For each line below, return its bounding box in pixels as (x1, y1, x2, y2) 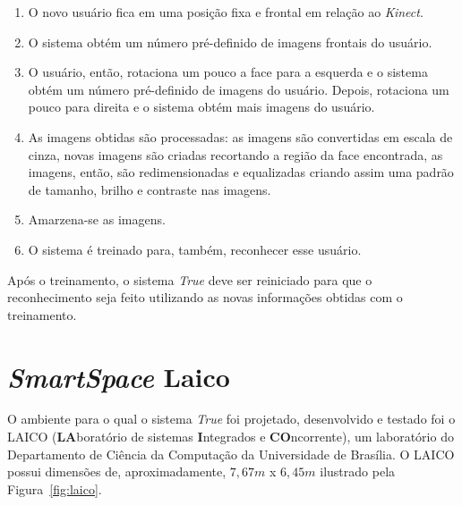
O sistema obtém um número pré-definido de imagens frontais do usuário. (28, 32, 432, 51)
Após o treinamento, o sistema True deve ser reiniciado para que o (7, 270, 372, 289)
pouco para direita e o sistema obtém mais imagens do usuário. (28, 97, 375, 116)
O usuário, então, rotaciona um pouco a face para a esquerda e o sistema (28, 63, 428, 81)
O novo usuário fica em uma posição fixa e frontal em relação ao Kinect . (28, 3, 423, 21)
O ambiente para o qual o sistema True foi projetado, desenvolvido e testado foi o (7, 409, 456, 428)
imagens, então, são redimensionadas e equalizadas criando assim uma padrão (28, 163, 454, 181)
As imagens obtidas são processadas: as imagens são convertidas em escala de (28, 127, 453, 146)
